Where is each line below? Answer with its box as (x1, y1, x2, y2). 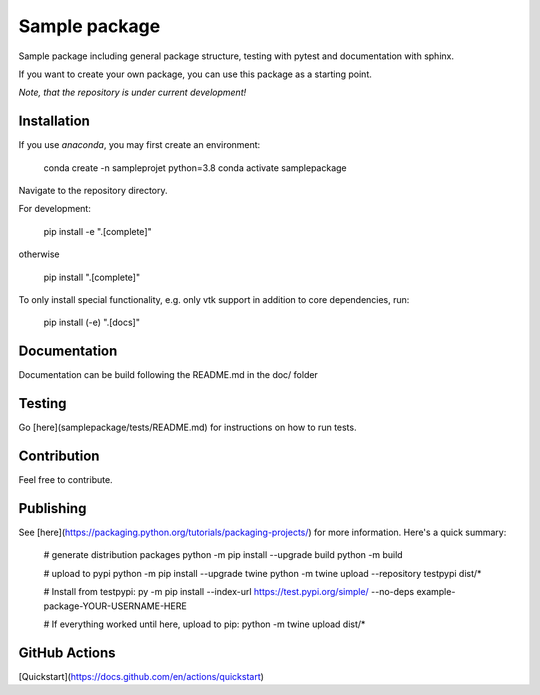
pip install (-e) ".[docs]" (43, 316, 140, 329)
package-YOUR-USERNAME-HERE (43, 600, 187, 612)
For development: (18, 203, 92, 215)
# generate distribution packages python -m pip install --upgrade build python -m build (43, 549, 404, 561)
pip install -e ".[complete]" (43, 225, 152, 237)
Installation (18, 113, 90, 130)
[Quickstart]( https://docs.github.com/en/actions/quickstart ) (18, 670, 265, 682)
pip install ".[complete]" (43, 271, 140, 283)
